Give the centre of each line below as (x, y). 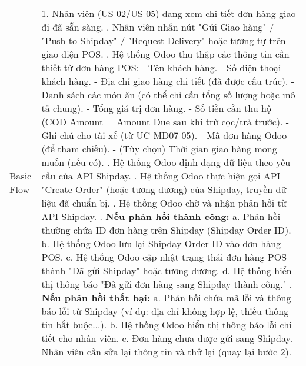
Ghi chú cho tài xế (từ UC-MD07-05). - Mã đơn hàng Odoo (164, 135)
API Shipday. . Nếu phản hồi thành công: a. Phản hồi (161, 216)
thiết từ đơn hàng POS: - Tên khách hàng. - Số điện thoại (161, 67)
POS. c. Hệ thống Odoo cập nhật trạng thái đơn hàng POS (164, 257)
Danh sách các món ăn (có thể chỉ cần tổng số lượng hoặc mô (168, 94)
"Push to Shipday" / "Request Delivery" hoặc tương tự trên (164, 40)
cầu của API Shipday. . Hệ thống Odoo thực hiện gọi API (161, 176)
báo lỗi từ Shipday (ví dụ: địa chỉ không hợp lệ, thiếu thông (165, 311)
